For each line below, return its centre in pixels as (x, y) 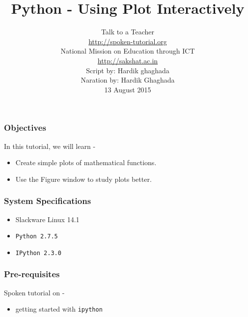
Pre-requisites (32, 274)
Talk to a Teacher (128, 32)
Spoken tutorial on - (34, 292)
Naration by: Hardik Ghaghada (128, 80)
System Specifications (48, 201)
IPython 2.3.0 (38, 253)
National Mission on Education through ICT (128, 51)
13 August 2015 (128, 89)
